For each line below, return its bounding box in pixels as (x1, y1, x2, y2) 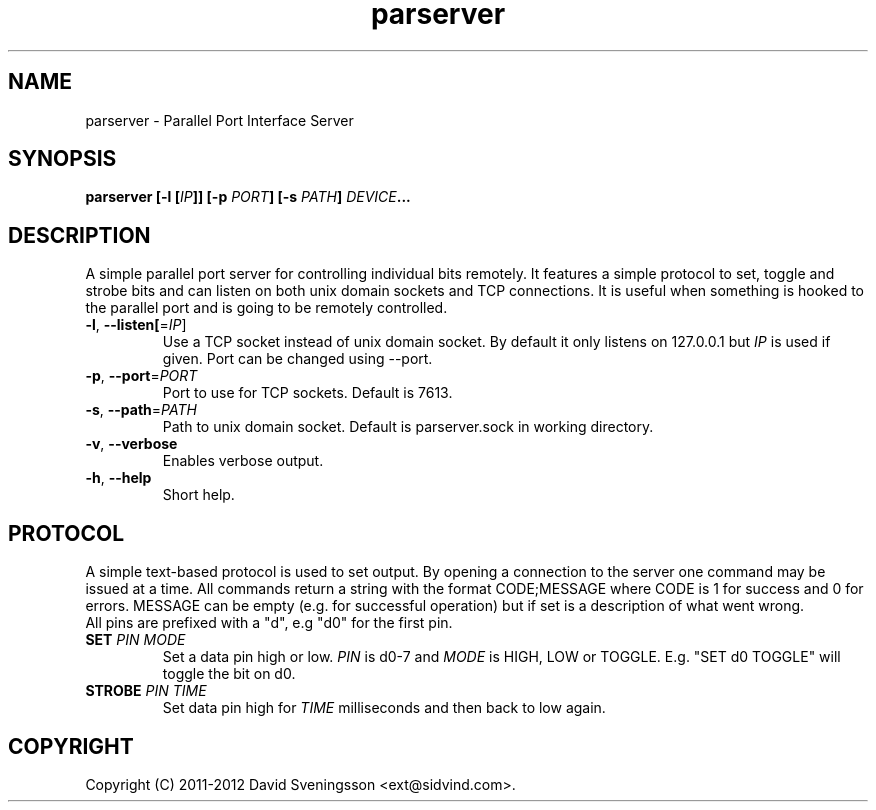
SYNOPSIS (8, 146, 117, 172)
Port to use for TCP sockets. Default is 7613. (162, 384, 453, 402)
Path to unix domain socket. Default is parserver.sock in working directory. (162, 418, 654, 436)
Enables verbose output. (162, 452, 324, 470)
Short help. (162, 486, 235, 504)
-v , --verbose (85, 435, 178, 453)
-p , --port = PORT (85, 367, 198, 385)
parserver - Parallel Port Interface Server (85, 111, 354, 129)
